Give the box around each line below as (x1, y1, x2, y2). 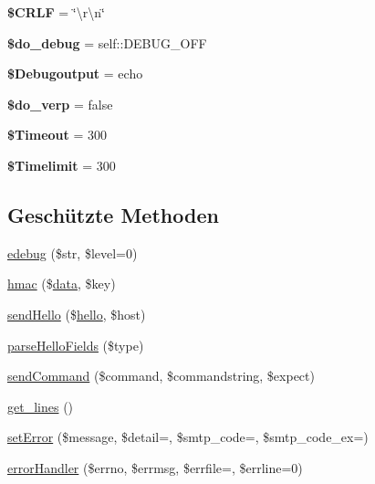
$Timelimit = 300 (7, 155, 116, 174)
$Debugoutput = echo (7, 64, 143, 83)
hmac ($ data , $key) (7, 274, 116, 293)
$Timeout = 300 (7, 125, 107, 144)
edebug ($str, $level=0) (7, 243, 138, 262)
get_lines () (7, 396, 74, 416)
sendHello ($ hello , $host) (7, 304, 146, 323)
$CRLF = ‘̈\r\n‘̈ (7, 3, 105, 21)
